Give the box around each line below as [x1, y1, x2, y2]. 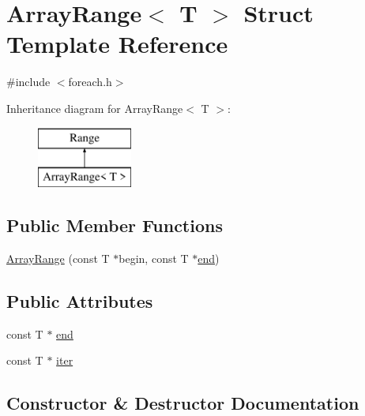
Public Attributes [6, 288, 153, 313]
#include [6, 73, 51, 90]
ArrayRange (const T [6, 249, 110, 266]
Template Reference [6, 28, 228, 60]
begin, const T [119, 249, 189, 266]
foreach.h [68, 73, 112, 90]
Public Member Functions [6, 213, 223, 238]
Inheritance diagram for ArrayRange [6, 99, 183, 116]
